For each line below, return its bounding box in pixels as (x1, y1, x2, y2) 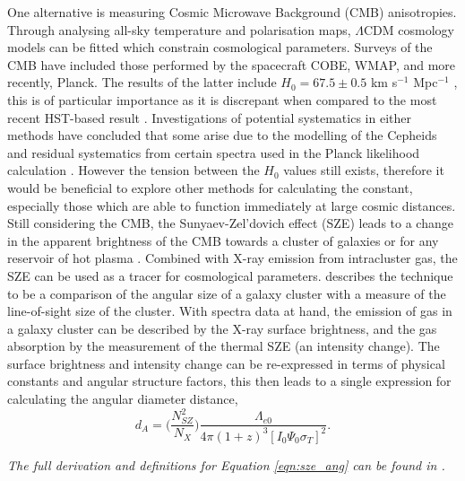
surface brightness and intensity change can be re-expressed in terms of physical (7, 354, 445, 372)
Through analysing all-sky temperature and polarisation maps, (7, 20, 351, 39)
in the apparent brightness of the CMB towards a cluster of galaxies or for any (7, 231, 439, 249)
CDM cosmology (363, 20, 454, 39)
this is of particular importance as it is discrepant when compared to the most (7, 90, 437, 109)
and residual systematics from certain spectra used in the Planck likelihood (7, 143, 420, 162)
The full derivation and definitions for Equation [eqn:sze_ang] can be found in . (7, 455, 445, 474)
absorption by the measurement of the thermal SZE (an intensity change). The (7, 337, 440, 355)
